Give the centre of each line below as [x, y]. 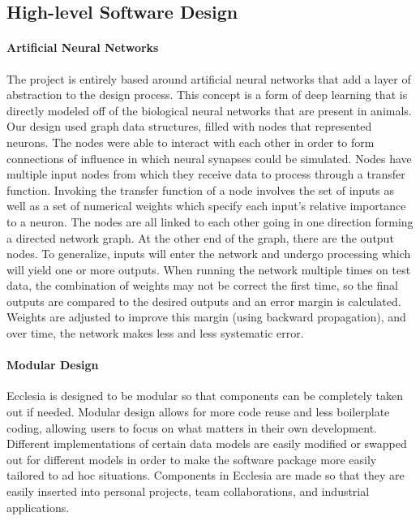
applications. [38, 507]
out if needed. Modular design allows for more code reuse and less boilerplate [198, 412]
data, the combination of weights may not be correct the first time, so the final [202, 285]
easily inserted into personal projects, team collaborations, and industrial [188, 491]
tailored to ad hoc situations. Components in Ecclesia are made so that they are [206, 475]
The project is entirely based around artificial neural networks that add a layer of [209, 78]
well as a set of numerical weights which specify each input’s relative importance [206, 206]
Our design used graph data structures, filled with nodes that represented [189, 126]
